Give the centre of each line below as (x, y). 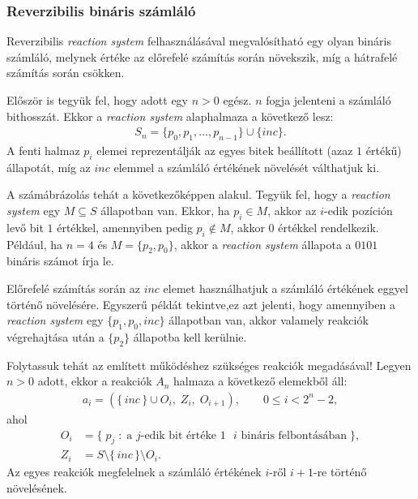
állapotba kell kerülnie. (190, 336)
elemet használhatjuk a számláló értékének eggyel (286, 288)
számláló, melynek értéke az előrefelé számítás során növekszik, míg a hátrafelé (202, 56)
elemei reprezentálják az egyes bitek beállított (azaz (225, 151)
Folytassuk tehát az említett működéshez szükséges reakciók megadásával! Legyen (209, 365)
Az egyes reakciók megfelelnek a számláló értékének (134, 472)
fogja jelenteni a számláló (328, 100)
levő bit (25, 227)
